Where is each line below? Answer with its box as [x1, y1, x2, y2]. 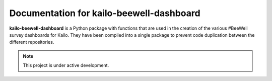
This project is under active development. [23, 62, 109, 68]
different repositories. [9, 39, 54, 45]
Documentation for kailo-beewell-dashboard [9, 8, 201, 19]
